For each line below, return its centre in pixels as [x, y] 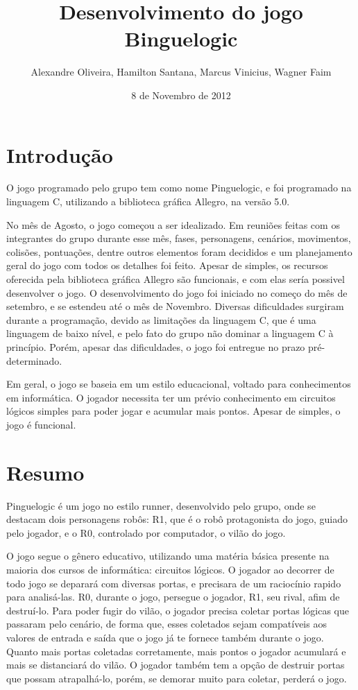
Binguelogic [181, 38]
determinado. [34, 360]
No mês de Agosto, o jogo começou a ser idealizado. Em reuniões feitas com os [173, 224]
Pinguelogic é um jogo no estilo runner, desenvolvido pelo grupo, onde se [161, 505]
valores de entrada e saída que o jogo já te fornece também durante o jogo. [165, 637]
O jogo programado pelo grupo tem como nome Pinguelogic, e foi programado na [179, 188]
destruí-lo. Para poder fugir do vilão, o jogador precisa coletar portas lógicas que [178, 610]
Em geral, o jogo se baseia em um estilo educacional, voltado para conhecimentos [179, 384]
